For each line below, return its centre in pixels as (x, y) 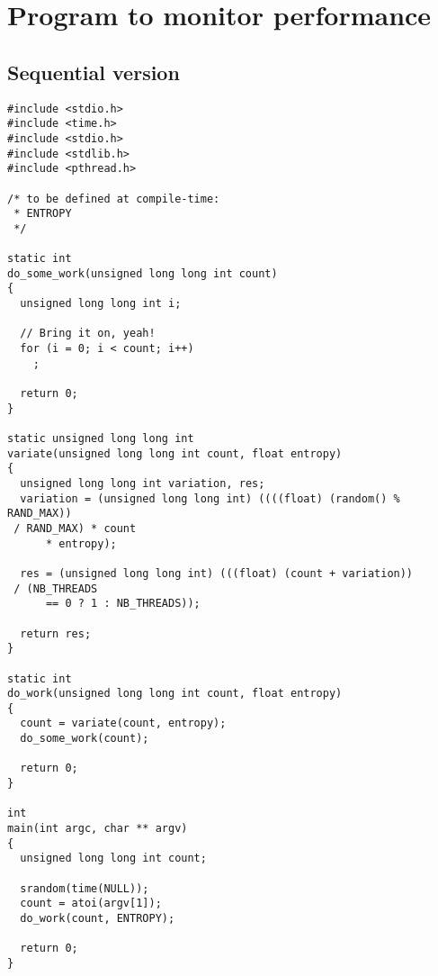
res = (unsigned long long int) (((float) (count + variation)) (217, 573)
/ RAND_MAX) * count (75, 528)
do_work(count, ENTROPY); (98, 919)
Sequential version (94, 72)
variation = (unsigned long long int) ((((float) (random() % (210, 498)
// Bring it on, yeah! (88, 334)
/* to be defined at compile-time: (114, 199)
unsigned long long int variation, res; (143, 483)
